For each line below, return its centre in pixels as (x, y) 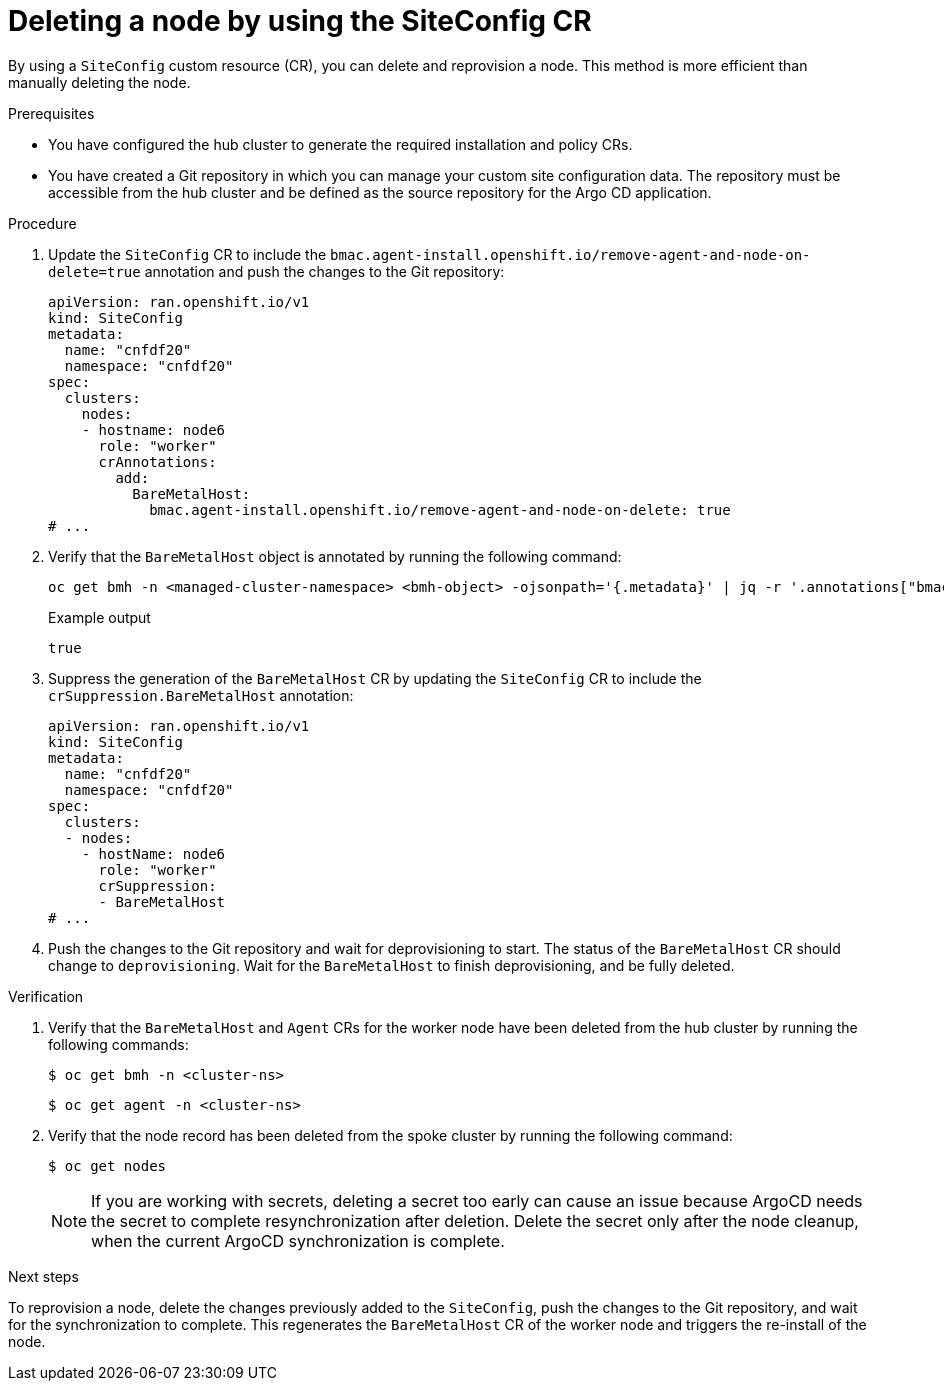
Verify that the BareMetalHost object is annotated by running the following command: (335, 556)
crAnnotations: (157, 461)
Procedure (42, 223)
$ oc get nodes (107, 1165)
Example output (99, 617)
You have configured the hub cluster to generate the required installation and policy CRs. (340, 144)
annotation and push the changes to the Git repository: (324, 271)
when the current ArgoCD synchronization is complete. (298, 1240)
